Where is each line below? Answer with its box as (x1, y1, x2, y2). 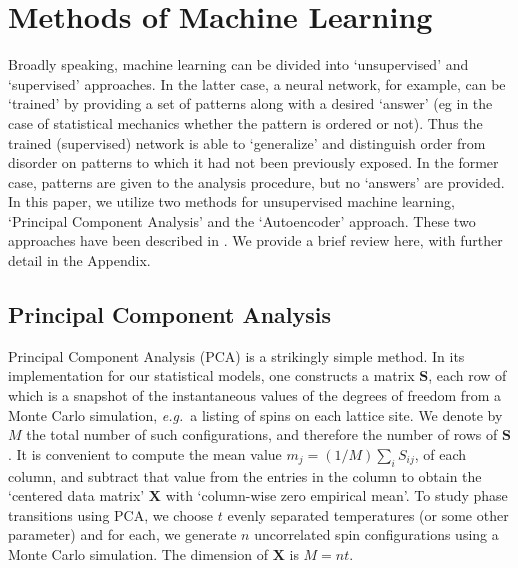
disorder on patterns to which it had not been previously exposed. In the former (8, 152, 499, 173)
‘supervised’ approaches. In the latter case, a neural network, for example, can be (8, 73, 506, 94)
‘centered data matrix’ (8, 485, 145, 506)
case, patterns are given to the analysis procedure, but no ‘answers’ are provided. (8, 171, 505, 192)
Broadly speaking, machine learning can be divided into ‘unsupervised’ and (8, 54, 469, 75)
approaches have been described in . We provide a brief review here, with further (8, 230, 503, 251)
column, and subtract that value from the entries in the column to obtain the (8, 465, 482, 486)
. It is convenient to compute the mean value (8, 443, 282, 464)
